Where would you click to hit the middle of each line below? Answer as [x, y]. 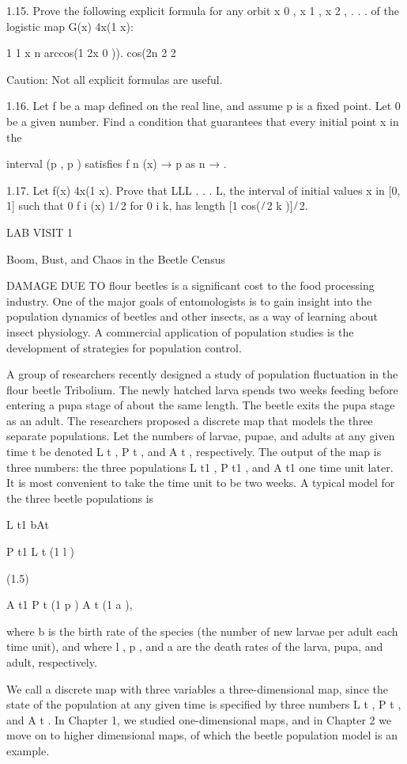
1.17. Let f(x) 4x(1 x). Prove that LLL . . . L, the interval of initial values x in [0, [203, 190]
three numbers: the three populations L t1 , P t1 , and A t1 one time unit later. [200, 467]
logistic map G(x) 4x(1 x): [70, 26]
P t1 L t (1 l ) [40, 551]
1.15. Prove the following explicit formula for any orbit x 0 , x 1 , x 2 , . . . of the [203, 10]
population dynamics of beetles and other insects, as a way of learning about [192, 316]
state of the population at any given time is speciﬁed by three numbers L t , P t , [204, 704]
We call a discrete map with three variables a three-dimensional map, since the [198, 688]
